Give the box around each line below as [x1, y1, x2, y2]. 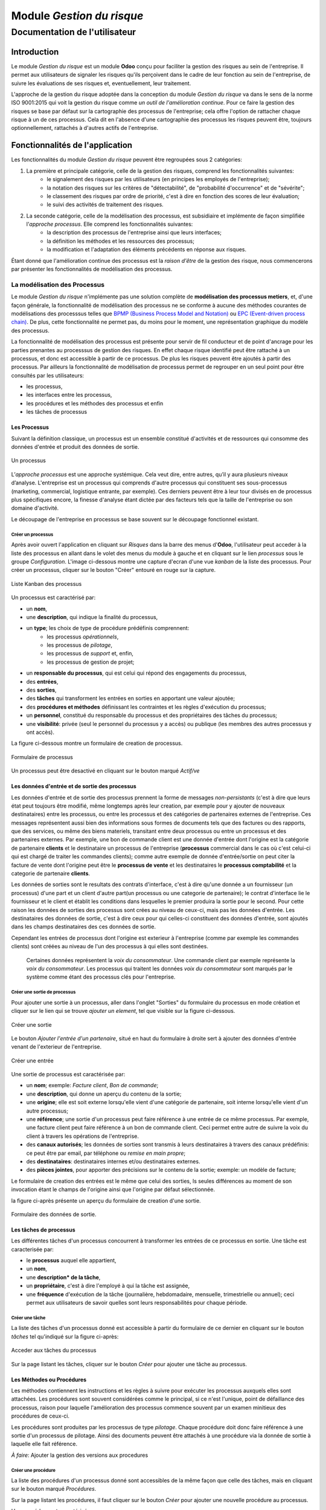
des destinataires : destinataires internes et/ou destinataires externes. [26, 1157, 200, 1165]
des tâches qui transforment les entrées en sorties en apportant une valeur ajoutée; [26, 695, 235, 702]
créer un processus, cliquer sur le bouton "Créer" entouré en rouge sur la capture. [11, 567, 216, 574]
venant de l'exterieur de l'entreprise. [11, 1043, 102, 1050]
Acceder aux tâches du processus [11, 1347, 97, 1354]
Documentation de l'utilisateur [11, 27, 136, 37]
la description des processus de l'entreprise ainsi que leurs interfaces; [46, 229, 222, 236]
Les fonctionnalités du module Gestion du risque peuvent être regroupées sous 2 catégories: [11, 156, 243, 163]
